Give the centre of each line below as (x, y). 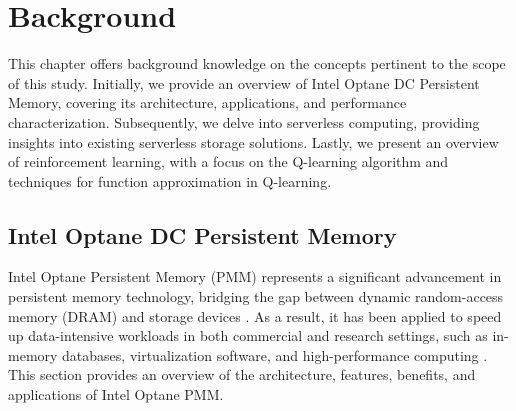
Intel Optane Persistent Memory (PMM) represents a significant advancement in (255, 276)
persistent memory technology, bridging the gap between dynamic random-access (256, 296)
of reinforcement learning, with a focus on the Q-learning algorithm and (228, 161)
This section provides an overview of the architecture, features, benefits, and (242, 374)
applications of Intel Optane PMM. (116, 394)
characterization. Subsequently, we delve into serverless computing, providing (244, 121)
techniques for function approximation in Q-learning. (170, 180)
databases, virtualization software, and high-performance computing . (275, 354)
